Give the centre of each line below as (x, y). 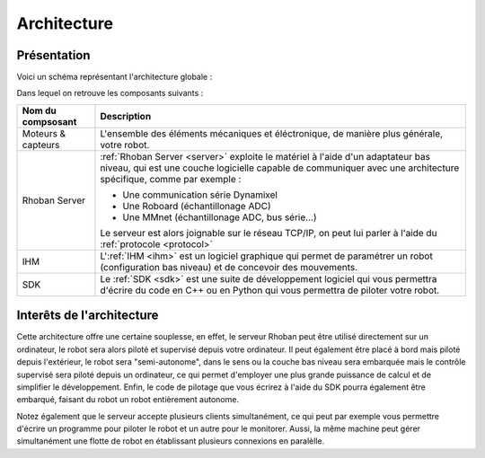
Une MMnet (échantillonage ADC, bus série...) (220, 217)
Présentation (53, 55)
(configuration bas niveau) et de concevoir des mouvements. (229, 267)
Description (126, 116)
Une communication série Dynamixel (200, 195)
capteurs (41, 145)
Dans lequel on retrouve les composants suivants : (110, 93)
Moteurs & (44, 133)
